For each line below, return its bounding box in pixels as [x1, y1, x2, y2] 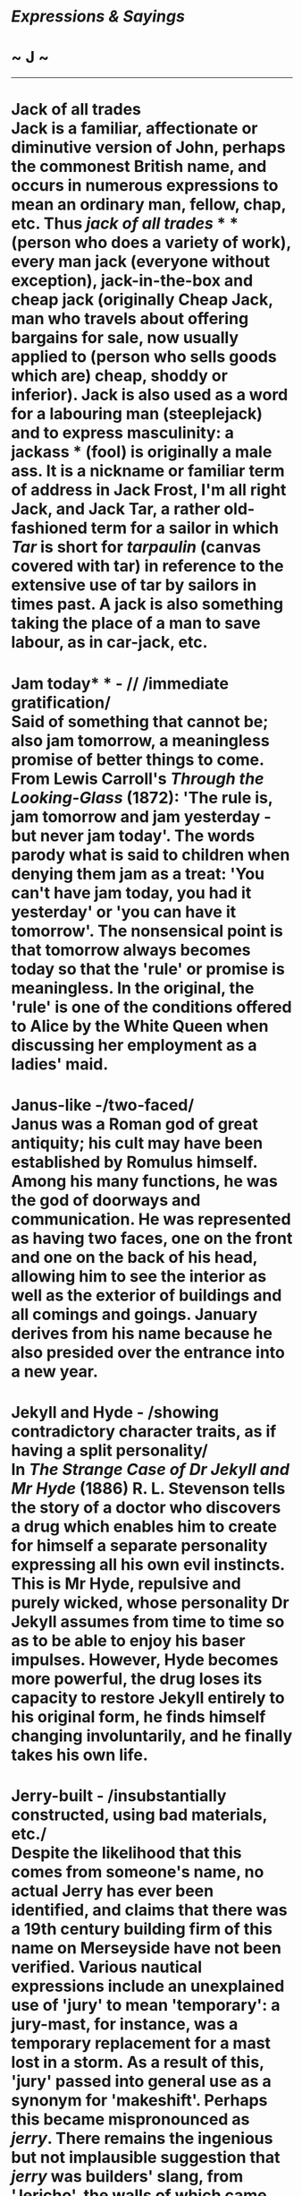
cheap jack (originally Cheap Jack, [11, 289, 273, 310]
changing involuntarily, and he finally [11, 1726, 293, 1746]
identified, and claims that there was [11, 1900, 288, 1920]
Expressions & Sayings [11, 6, 185, 27]
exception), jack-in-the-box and [11, 270, 254, 291]
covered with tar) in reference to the [11, 556, 284, 577]
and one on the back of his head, [11, 1247, 258, 1267]
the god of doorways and [11, 1189, 201, 1210]
